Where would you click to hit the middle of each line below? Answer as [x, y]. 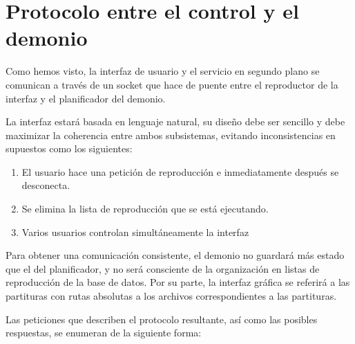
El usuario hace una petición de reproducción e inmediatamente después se [180, 171]
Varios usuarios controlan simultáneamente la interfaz [135, 232]
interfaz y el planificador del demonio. [86, 98]
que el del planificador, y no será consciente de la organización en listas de [163, 268]
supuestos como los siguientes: [69, 148]
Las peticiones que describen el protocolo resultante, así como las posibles [162, 319]
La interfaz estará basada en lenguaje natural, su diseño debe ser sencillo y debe [175, 121]
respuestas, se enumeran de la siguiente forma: [104, 333]
